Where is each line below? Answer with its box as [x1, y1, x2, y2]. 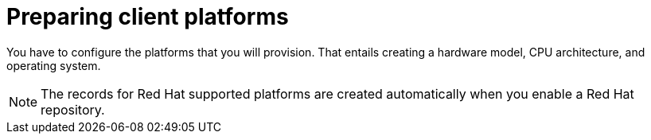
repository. [41, 101, 105, 118]
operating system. [6, 58, 101, 72]
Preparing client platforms [6, 3, 289, 30]
